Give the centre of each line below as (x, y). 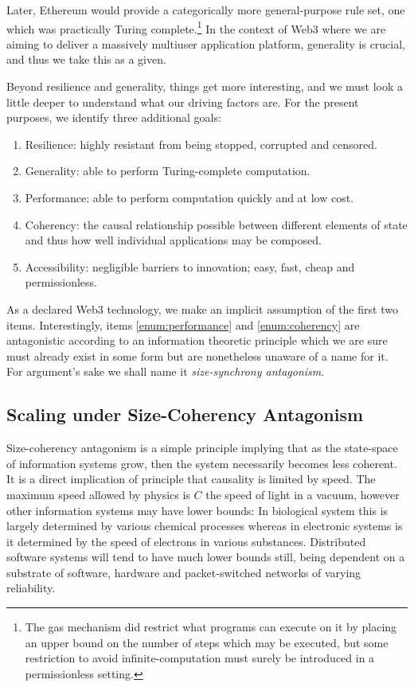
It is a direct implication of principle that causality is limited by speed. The (191, 479)
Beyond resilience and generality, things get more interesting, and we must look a (205, 86)
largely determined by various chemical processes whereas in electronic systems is (205, 526)
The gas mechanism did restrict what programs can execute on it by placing (211, 627)
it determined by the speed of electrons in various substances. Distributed (186, 541)
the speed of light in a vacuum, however (303, 494)
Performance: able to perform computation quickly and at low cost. (189, 197)
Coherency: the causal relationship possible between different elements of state (216, 224)
